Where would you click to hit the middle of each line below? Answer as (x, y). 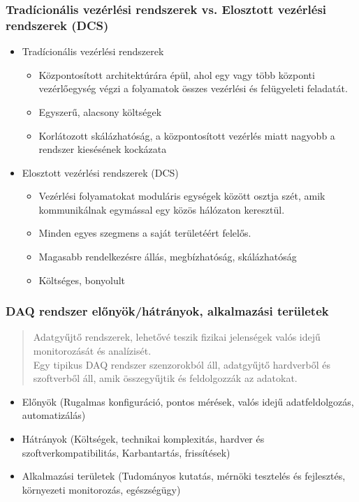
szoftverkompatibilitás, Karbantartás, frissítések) (126, 452)
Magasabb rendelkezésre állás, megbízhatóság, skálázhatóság (168, 257)
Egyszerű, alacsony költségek (100, 111)
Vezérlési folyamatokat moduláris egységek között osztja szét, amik (182, 196)
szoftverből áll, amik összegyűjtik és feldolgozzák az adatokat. (165, 378)
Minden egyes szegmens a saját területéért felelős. (145, 233)
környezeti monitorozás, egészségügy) (101, 489)
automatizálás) (54, 415)
